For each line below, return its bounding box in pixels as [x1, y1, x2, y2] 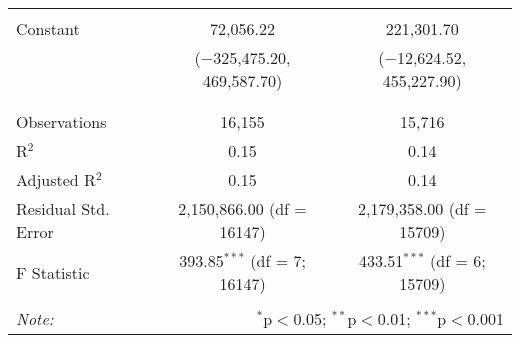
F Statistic [16, 260, 90, 284]
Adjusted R [16, 168, 96, 191]
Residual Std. [16, 197, 110, 220]
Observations [16, 110, 107, 133]
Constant [16, 17, 80, 40]
